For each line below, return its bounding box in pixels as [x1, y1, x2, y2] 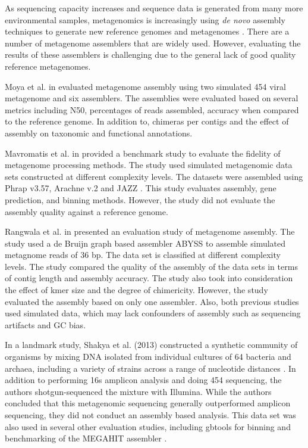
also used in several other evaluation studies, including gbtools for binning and [5, 420, 291, 433]
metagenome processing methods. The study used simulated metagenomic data [5, 158, 293, 171]
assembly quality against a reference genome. [5, 205, 168, 217]
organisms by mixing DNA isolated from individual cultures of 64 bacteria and [5, 350, 291, 363]
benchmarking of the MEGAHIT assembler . [5, 432, 167, 444]
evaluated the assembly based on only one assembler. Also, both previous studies [5, 295, 299, 307]
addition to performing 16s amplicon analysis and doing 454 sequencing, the [5, 374, 282, 386]
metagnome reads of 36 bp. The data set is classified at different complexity [5, 248, 281, 261]
